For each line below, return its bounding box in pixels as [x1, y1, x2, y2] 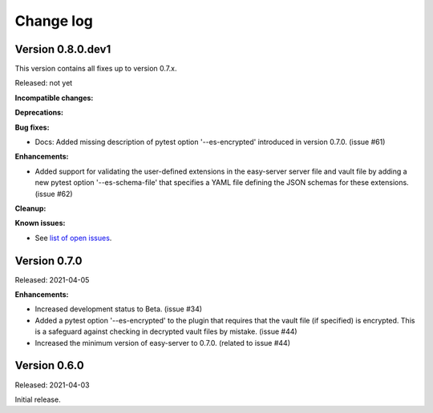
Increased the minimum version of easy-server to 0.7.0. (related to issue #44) [34, 338, 290, 347]
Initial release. [14, 395, 61, 404]
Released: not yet [14, 78, 73, 88]
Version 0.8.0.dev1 [14, 42, 111, 56]
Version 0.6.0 [14, 359, 84, 372]
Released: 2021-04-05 [14, 275, 90, 284]
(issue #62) [34, 189, 73, 198]
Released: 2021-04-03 [14, 380, 90, 390]
